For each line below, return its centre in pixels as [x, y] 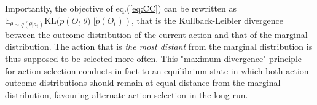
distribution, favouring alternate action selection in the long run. [127, 94]
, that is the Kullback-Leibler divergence [207, 20]
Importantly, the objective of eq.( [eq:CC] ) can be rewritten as [121, 8]
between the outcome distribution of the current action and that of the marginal [156, 34]
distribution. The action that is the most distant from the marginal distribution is [159, 46]
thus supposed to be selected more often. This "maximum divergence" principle [154, 58]
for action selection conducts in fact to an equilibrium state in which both [144, 70]
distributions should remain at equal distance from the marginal [160, 83]
